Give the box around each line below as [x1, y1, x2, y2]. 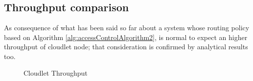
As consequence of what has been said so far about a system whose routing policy [4, 22, 250, 33]
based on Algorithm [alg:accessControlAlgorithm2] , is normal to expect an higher [4, 32, 248, 42]
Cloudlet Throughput [23, 67, 88, 78]
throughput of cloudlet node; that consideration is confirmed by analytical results [4, 41, 248, 52]
